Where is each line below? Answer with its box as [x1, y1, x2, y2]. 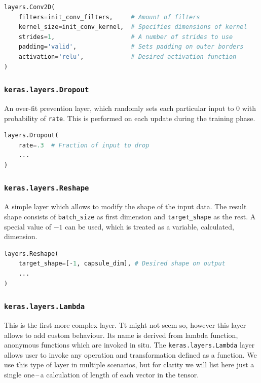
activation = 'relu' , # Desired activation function [18, 53, 237, 60]
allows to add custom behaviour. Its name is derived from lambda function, [4, 329, 238, 340]
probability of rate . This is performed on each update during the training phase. [4, 112, 255, 123]
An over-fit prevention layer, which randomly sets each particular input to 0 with [4, 102, 256, 113]
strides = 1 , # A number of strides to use [18, 33, 233, 41]
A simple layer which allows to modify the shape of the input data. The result [4, 201, 247, 212]
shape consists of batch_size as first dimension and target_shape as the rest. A [4, 211, 256, 221]
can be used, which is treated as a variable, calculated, [65, 221, 234, 232]
